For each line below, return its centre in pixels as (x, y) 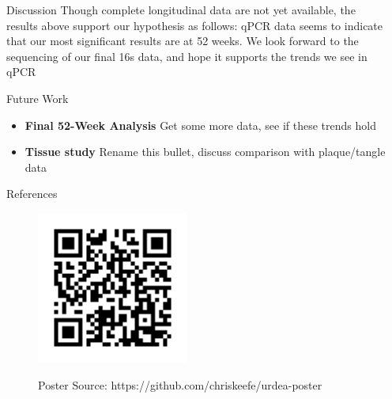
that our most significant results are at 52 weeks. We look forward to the (183, 41)
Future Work (38, 98)
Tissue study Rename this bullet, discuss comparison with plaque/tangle (205, 152)
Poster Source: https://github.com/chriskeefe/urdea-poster (180, 384)
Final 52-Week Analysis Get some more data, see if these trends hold (200, 125)
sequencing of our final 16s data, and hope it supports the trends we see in (187, 56)
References (32, 194)
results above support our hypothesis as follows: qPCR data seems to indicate (195, 25)
